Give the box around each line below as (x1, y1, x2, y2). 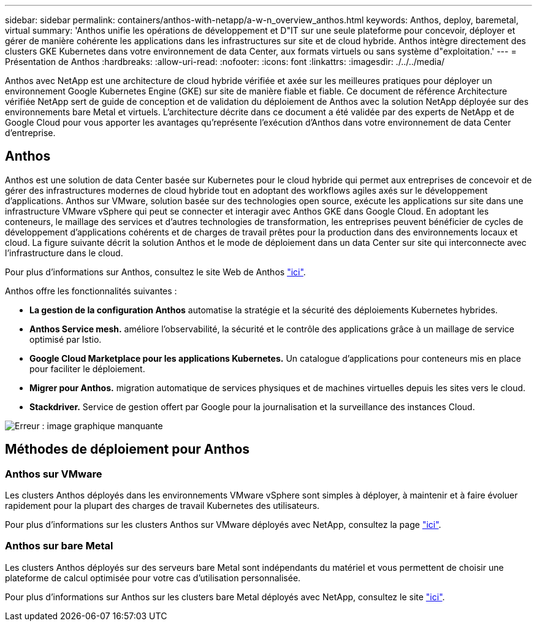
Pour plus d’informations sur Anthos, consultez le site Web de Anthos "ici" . (5, 266, 306, 277)
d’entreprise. (5, 128, 56, 138)
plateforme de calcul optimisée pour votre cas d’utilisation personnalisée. (5, 572, 301, 583)
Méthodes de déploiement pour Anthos (5, 441, 250, 457)
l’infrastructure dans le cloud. (5, 247, 123, 258)
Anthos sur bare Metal (5, 540, 113, 552)
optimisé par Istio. (29, 334, 102, 345)
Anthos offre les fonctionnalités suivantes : (5, 285, 177, 296)
